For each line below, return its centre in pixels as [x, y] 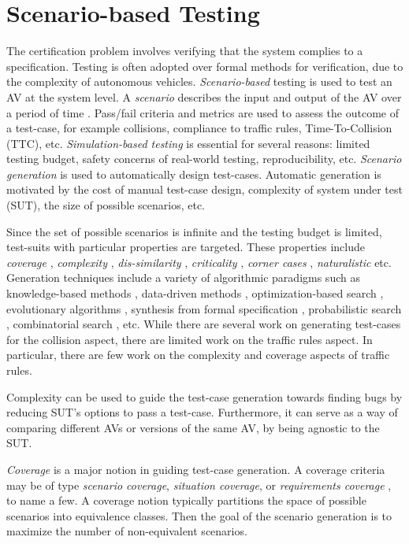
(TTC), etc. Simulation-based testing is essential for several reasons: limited [188, 143]
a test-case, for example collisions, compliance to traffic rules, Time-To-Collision [199, 128]
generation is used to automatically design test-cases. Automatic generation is [194, 174]
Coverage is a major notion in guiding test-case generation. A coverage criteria [196, 469]
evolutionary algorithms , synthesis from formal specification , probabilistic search [204, 308]
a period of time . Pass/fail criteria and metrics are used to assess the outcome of [203, 112]
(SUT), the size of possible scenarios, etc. [106, 205]
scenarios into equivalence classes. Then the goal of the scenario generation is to [199, 515]
